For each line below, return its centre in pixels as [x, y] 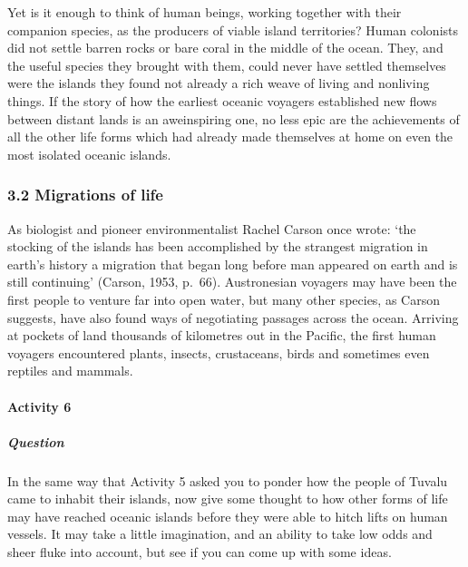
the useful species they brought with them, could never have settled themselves [227, 65]
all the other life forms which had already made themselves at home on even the [230, 137]
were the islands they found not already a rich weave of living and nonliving [219, 83]
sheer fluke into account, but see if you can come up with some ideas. [200, 552]
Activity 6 [39, 406]
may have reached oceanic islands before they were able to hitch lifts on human [228, 516]
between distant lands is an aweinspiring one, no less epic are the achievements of [234, 118]
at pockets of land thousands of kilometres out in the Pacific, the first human [222, 335]
